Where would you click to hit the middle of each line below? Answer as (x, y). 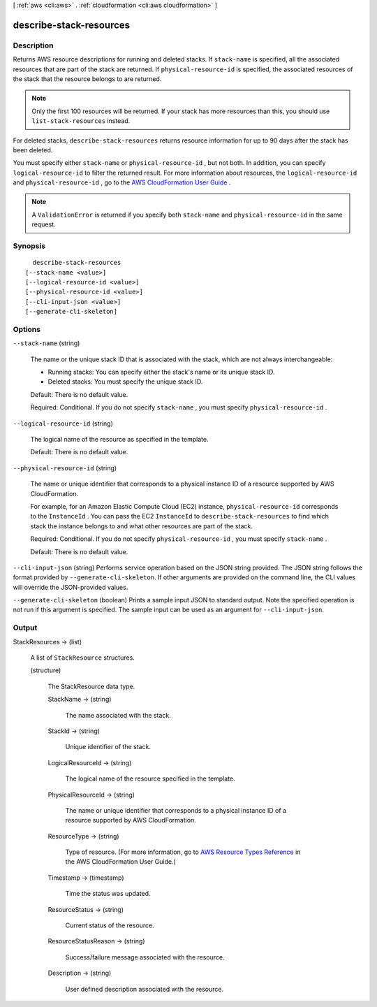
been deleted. (33, 150)
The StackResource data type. (91, 686)
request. (44, 224)
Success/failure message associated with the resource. (145, 957)
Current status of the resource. (110, 925)
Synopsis (29, 246)
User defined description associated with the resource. (144, 989)
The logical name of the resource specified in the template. (150, 778)
